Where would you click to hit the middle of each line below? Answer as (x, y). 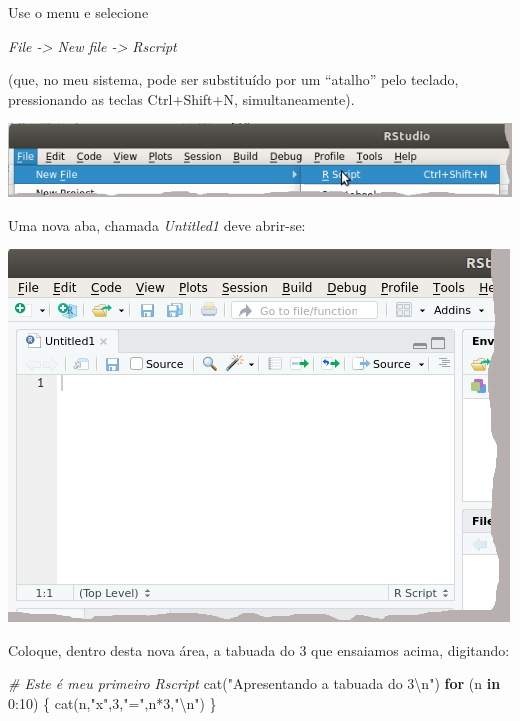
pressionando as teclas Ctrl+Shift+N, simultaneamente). (181, 98)
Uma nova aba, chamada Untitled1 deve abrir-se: (157, 224)
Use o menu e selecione (78, 12)
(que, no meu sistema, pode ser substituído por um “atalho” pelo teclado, (233, 79)
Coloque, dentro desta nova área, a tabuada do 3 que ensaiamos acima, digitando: (259, 649)
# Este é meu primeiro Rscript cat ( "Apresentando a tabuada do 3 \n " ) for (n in (254, 683)
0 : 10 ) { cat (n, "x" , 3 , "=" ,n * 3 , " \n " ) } (112, 702)
